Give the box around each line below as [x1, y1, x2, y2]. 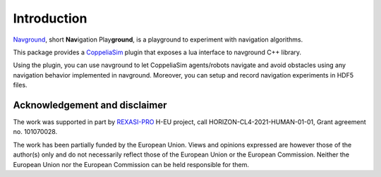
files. [13, 81, 28, 90]
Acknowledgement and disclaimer [13, 99, 167, 111]
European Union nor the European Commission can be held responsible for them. [13, 160, 250, 169]
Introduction [13, 11, 87, 26]
